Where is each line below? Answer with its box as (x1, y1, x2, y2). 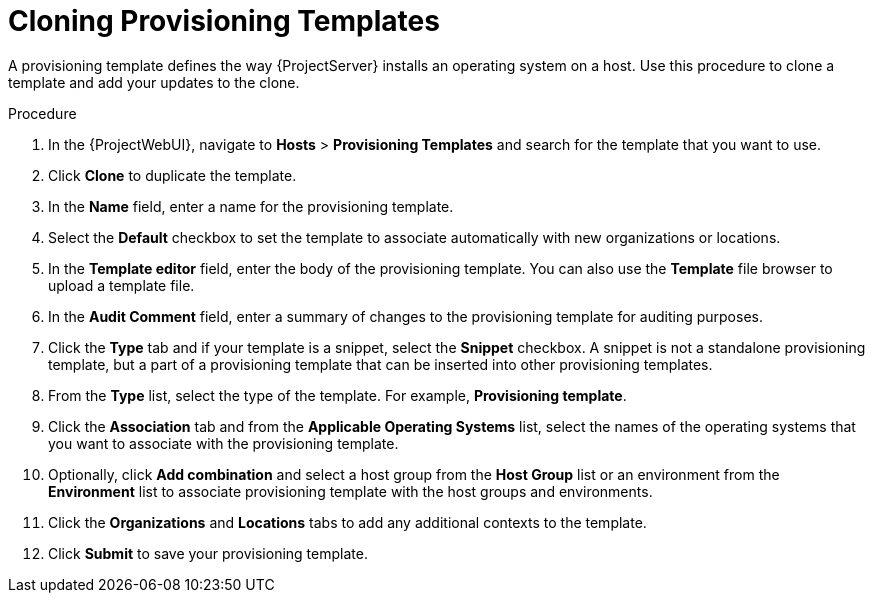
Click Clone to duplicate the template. (48, 166, 297, 184)
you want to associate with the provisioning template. (48, 434, 399, 452)
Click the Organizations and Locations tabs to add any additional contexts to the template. (48, 513, 647, 531)
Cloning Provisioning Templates (8, 4, 440, 38)
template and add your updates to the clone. (8, 73, 300, 91)
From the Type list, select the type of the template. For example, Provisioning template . (48, 386, 627, 404)
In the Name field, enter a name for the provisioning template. (48, 197, 454, 215)
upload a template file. (48, 276, 195, 294)
